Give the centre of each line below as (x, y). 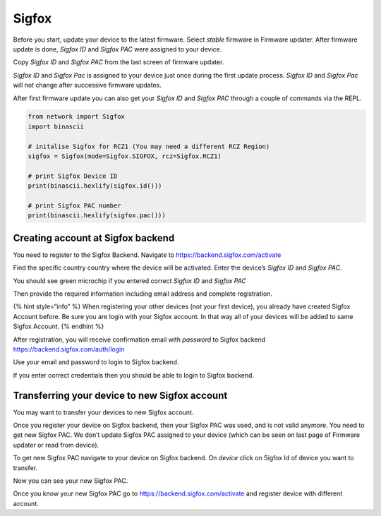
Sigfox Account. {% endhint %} (59, 326)
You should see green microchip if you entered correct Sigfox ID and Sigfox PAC (130, 281)
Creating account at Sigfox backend (94, 238)
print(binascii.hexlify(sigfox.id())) (95, 186)
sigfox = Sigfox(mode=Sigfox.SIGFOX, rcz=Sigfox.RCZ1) (125, 156)
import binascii (56, 126)
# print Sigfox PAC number (74, 206)
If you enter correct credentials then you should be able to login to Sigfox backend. (133, 375)
